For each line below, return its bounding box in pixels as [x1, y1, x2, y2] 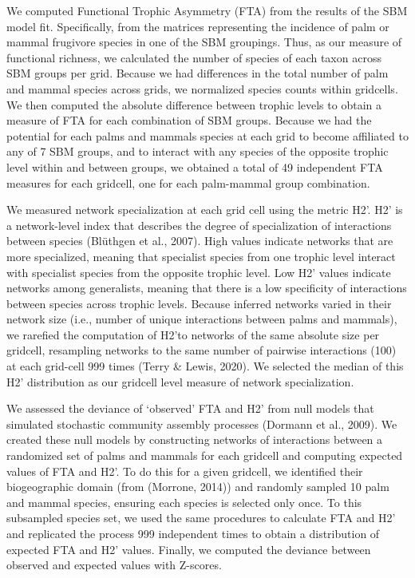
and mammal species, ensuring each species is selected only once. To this [6, 493, 362, 510]
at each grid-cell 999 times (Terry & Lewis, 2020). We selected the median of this [6, 358, 404, 374]
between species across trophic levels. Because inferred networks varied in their [6, 295, 392, 311]
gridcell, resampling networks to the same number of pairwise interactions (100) [6, 342, 397, 358]
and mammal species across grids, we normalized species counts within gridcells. [6, 80, 398, 97]
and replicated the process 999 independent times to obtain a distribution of [6, 525, 380, 541]
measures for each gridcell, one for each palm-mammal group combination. [6, 174, 370, 191]
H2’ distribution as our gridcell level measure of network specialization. [6, 373, 354, 390]
